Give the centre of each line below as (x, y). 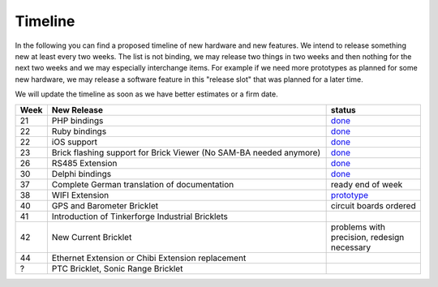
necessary (351, 247)
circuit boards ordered (374, 205)
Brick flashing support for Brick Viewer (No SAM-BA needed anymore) (186, 152)
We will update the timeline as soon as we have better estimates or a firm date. (147, 94)
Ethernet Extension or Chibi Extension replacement (149, 258)
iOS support (74, 142)
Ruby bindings (79, 131)
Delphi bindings (82, 173)
